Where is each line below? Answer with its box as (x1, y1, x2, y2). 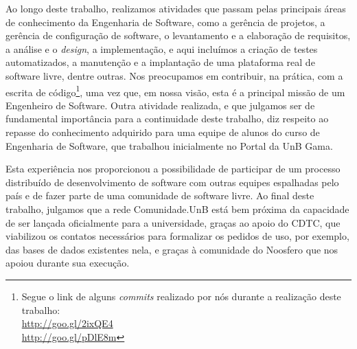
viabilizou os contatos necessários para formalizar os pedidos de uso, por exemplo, (5, 229, 349, 243)
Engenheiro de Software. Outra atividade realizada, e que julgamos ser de (5, 98, 315, 112)
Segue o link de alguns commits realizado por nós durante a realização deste (21, 289, 341, 303)
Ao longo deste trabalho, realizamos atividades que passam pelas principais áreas (5, 1, 346, 15)
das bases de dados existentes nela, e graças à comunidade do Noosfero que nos (5, 242, 338, 256)
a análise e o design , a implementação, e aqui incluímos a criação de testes (5, 41, 318, 56)
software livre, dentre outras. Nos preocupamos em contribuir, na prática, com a (5, 68, 343, 82)
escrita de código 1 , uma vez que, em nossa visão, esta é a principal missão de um (5, 82, 345, 99)
